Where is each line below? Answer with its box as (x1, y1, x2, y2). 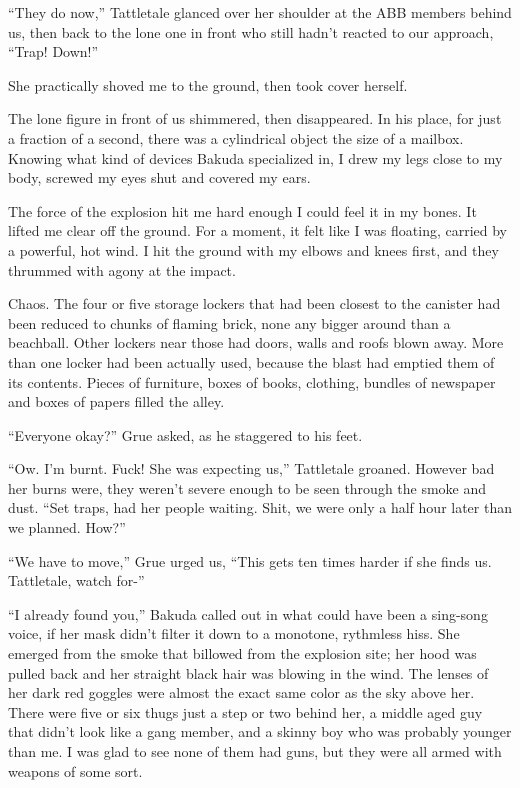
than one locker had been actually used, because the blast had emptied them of (8, 351, 495, 372)
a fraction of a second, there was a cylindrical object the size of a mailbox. (8, 127, 464, 148)
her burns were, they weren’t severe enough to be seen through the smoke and (8, 477, 487, 498)
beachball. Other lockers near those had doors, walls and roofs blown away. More (8, 332, 504, 353)
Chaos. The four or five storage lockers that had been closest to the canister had (8, 293, 501, 314)
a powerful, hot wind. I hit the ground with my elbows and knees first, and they (8, 239, 499, 260)
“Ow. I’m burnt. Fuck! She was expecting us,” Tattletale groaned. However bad (8, 458, 495, 479)
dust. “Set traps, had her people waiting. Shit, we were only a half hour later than (8, 497, 512, 518)
